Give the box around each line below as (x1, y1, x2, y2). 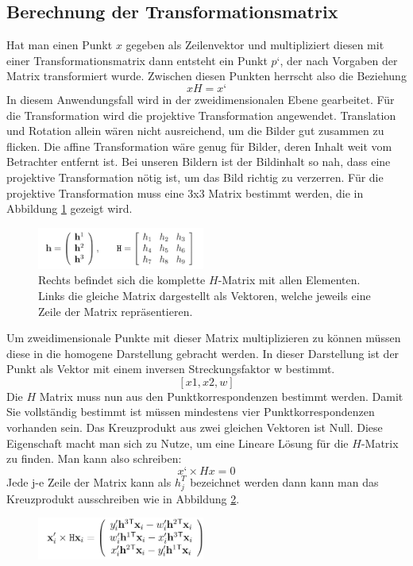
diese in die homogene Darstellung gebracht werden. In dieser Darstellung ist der (6, 345, 399, 361)
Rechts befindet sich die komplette (38, 271, 206, 288)
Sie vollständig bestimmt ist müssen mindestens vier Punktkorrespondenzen (6, 403, 375, 420)
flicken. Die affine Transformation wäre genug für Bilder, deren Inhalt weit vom (6, 137, 392, 154)
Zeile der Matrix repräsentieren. (38, 302, 193, 319)
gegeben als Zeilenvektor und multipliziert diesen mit (125, 37, 384, 53)
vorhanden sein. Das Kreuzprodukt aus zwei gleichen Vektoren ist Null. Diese (6, 419, 383, 436)
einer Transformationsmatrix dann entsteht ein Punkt (6, 52, 268, 68)
